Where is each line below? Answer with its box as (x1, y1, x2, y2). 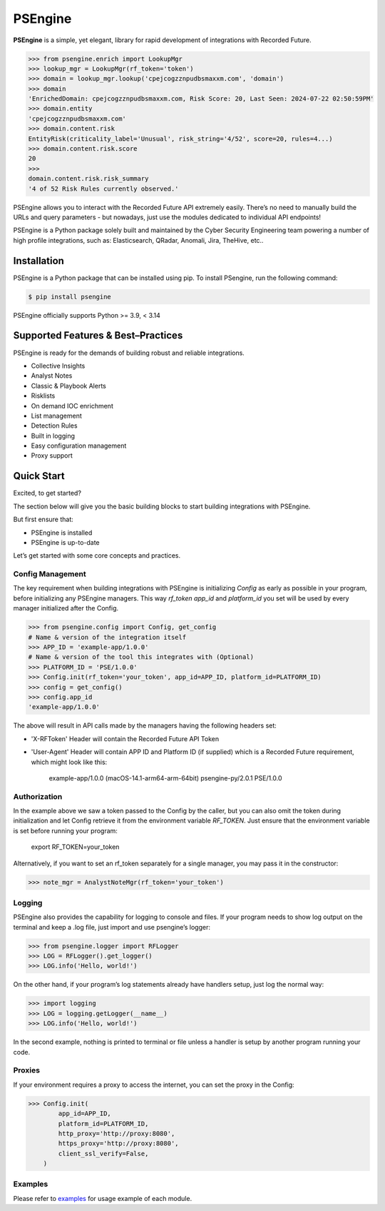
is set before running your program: (13, 826, 118, 835)
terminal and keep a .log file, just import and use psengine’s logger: (13, 923, 210, 931)
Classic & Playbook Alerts (31, 381, 106, 390)
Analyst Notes (31, 371, 73, 380)
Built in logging (31, 431, 75, 440)
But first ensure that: (13, 515, 74, 524)
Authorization (13, 791, 63, 801)
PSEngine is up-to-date (31, 538, 100, 546)
